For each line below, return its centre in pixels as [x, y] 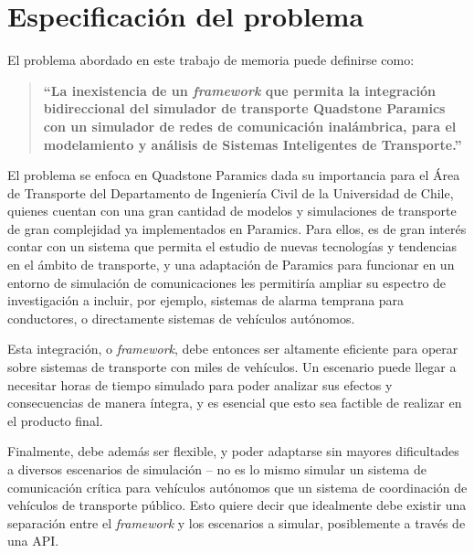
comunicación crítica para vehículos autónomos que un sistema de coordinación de [237, 487]
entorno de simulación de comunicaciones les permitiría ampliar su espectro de [227, 282]
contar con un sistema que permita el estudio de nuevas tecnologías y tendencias [232, 246]
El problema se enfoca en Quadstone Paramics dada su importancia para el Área [234, 175]
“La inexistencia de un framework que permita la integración [240, 90]
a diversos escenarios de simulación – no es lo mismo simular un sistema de [217, 469]
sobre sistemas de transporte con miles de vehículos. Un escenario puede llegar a [232, 367]
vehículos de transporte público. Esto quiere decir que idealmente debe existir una [237, 505]
